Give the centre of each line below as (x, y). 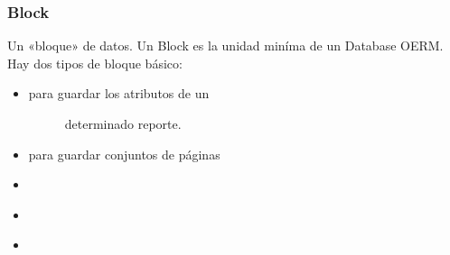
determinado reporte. (123, 123)
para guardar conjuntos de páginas (124, 154)
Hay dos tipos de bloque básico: (95, 63)
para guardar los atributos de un (119, 93)
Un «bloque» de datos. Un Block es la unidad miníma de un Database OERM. (225, 46)
